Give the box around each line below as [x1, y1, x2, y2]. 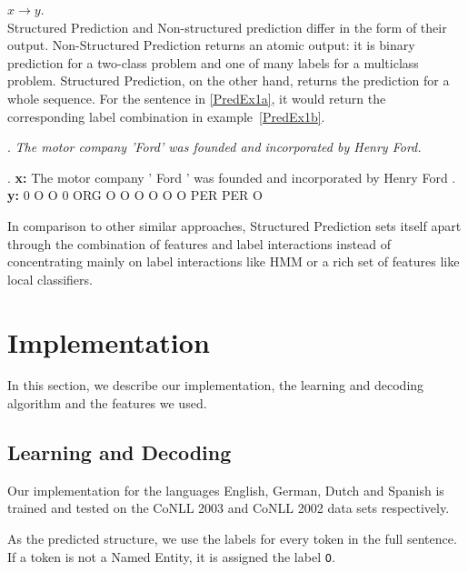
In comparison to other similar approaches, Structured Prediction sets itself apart [7, 216, 462, 235]
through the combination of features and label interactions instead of [7, 234, 391, 253]
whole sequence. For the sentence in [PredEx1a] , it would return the [7, 88, 386, 107]
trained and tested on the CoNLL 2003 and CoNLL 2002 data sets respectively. [7, 498, 450, 517]
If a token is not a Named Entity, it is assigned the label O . [7, 547, 335, 566]
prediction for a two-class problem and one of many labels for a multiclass [7, 53, 419, 72]
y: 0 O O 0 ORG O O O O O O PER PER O [7, 186, 263, 205]
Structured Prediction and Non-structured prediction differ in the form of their [7, 17, 447, 36]
